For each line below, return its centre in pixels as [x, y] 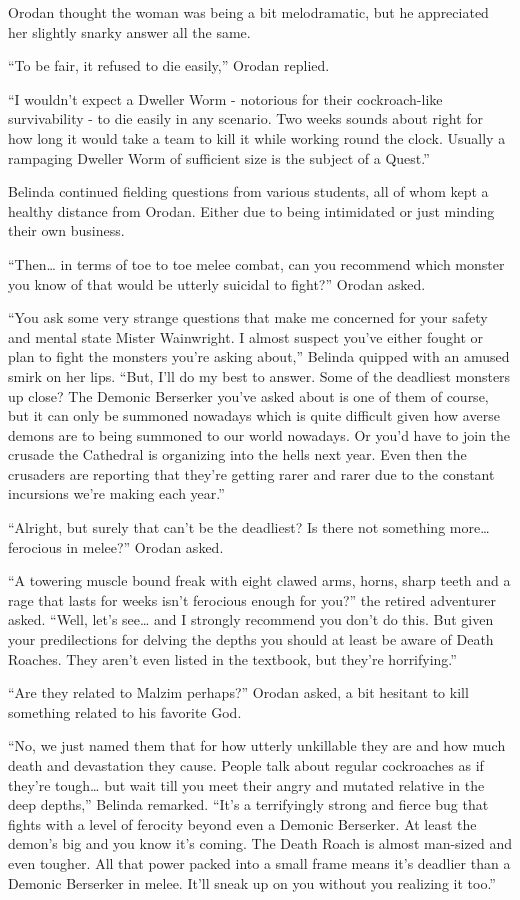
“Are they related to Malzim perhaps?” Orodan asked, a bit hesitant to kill [238, 692]
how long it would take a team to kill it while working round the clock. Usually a [257, 137]
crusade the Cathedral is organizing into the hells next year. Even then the [237, 454]
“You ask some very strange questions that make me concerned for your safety [248, 317]
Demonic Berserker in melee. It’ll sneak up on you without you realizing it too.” [252, 882]
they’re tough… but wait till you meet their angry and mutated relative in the [246, 784]
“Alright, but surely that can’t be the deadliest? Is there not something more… [249, 527]
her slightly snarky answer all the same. [129, 31]
